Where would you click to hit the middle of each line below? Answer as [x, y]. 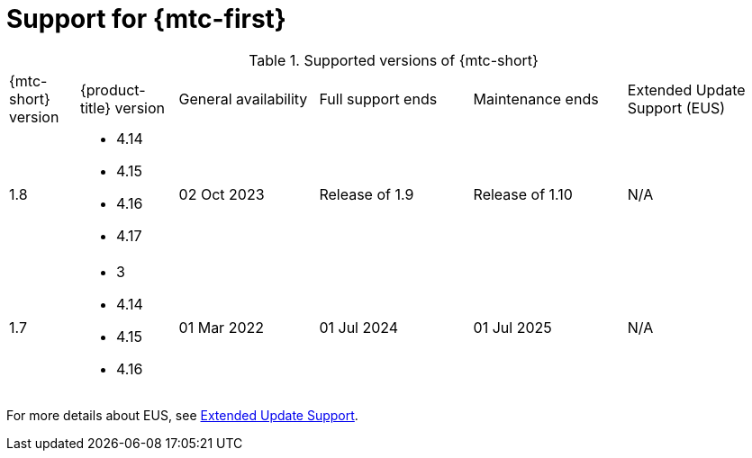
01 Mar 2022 [222, 327]
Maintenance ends [536, 99]
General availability [243, 99]
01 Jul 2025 [512, 327]
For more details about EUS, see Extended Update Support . [182, 415]
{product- [113, 90]
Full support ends [378, 99]
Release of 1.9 [367, 194]
